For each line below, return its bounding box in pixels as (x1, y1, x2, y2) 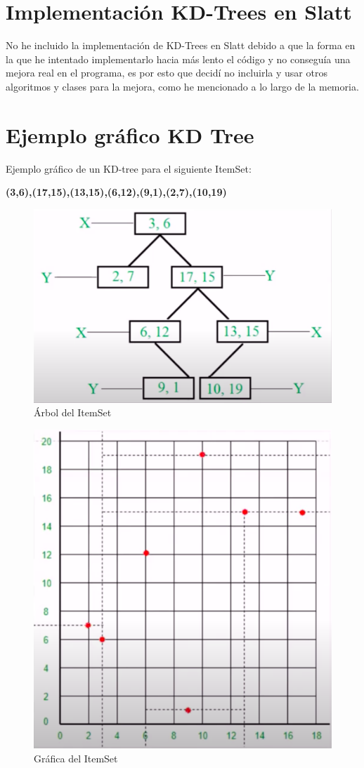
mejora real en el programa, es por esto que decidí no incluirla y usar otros (6, 65, 327, 80)
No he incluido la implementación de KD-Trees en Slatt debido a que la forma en (6, 38, 356, 53)
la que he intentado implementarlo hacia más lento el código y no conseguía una (6, 51, 351, 66)
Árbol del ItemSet (34, 405, 112, 420)
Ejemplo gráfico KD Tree (6, 120, 254, 149)
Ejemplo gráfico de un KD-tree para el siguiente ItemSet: (6, 161, 252, 176)
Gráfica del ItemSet (34, 750, 118, 765)
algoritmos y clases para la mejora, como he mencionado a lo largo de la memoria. (6, 79, 359, 93)
